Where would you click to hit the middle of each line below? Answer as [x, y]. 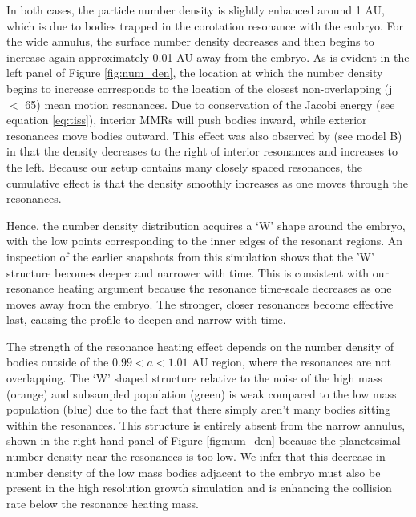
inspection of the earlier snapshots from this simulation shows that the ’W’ [190, 256]
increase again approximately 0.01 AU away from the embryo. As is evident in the [208, 57]
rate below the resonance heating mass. [103, 503]
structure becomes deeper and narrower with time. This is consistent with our [198, 272]
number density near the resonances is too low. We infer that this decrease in [196, 456]
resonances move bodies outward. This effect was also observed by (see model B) [204, 135]
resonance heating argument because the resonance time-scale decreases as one [199, 288]
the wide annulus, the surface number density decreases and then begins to [190, 41]
